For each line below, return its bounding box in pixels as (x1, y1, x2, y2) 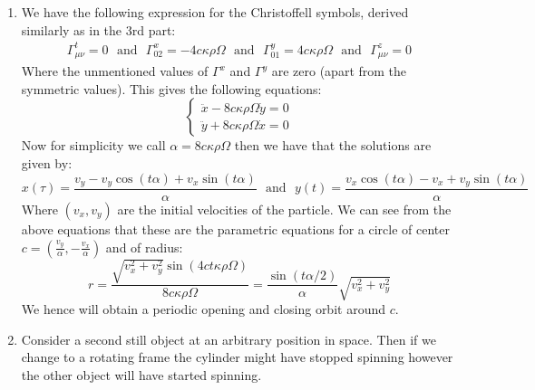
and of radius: (105, 237, 183, 256)
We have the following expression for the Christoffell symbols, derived (21, 3, 409, 21)
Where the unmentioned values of (21, 62, 209, 81)
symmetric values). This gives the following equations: (21, 79, 322, 98)
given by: (21, 153, 73, 172)
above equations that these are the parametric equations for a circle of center (21, 220, 450, 239)
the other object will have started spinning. (21, 365, 262, 384)
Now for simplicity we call (21, 136, 166, 155)
